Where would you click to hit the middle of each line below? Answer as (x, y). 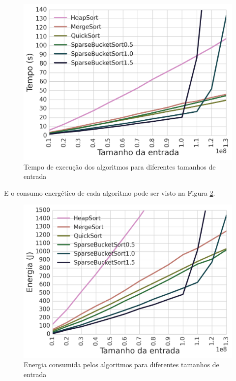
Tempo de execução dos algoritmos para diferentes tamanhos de (120, 166)
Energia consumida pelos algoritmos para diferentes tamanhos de (121, 364)
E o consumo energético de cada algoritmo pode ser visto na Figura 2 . (110, 192)
